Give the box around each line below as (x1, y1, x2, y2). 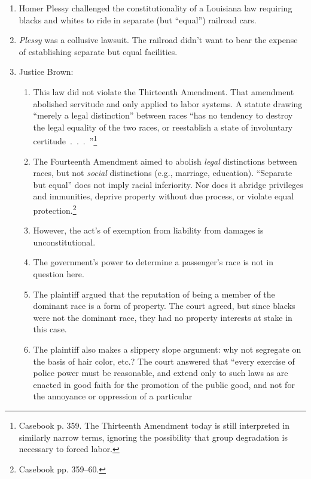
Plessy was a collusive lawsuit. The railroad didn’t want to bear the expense (19, 34, 298, 46)
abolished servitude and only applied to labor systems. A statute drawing (33, 97, 303, 110)
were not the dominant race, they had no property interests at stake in (33, 311, 292, 323)
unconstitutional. (33, 235, 96, 248)
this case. (33, 323, 67, 335)
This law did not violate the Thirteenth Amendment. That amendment (33, 85, 294, 98)
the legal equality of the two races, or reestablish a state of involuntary (33, 120, 293, 133)
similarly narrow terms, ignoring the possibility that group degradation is (19, 431, 288, 443)
